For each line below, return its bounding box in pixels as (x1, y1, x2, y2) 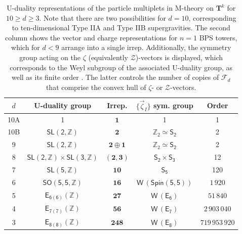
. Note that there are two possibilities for (39, 12, 166, 23)
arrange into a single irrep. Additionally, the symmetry (61, 42, 231, 53)
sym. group (153, 100, 193, 111)
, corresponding (188, 12, 236, 23)
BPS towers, (199, 32, 237, 42)
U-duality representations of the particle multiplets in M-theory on (7, 3, 214, 13)
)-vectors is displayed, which (135, 52, 223, 62)
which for (11, 42, 40, 53)
